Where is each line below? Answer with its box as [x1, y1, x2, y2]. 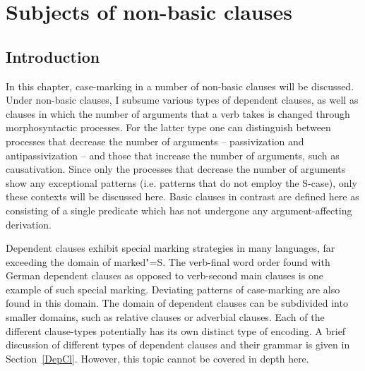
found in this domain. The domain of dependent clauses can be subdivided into [6, 296, 348, 310]
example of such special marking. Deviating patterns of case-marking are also [6, 281, 340, 296]
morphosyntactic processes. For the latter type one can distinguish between [6, 120, 331, 135]
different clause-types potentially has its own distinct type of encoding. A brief [6, 323, 346, 338]
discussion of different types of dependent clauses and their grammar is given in [6, 337, 350, 352]
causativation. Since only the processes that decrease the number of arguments [6, 162, 346, 176]
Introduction [6, 45, 100, 67]
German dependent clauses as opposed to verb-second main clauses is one [6, 268, 323, 283]
